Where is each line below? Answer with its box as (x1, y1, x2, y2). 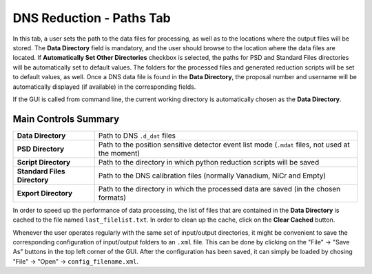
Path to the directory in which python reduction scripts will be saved (98, 157, 320, 167)
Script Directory (17, 157, 71, 167)
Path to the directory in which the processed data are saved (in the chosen (98, 184, 341, 193)
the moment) (98, 148, 141, 158)
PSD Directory (17, 144, 65, 154)
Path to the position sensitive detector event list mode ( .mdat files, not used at (98, 140, 351, 149)
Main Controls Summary (12, 113, 120, 125)
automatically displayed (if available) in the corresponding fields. (12, 83, 196, 91)
